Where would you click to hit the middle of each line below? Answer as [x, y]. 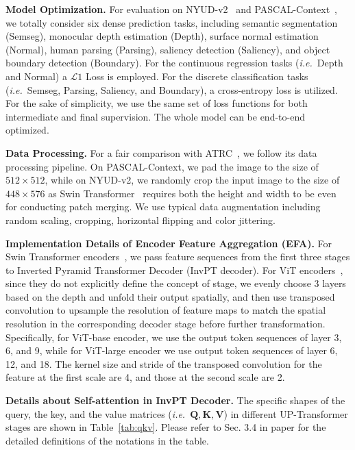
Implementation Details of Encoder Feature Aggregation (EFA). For [169, 243]
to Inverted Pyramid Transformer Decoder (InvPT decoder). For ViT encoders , [174, 270]
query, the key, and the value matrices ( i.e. [96, 413]
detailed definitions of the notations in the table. [107, 440]
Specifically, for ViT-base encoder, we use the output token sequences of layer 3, [174, 337]
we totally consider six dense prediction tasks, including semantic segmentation [172, 22]
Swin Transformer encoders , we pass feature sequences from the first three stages [178, 257]
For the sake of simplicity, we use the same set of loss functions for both [157, 103]
